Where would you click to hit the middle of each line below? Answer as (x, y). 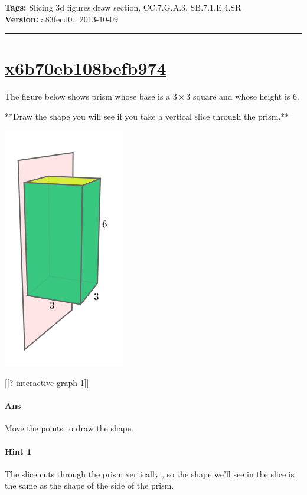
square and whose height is (241, 96)
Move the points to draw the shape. (69, 428)
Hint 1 (18, 451)
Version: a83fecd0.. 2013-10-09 (62, 19)
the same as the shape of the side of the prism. (89, 485)
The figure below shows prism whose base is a (88, 96)
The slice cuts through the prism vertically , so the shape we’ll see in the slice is (150, 473)
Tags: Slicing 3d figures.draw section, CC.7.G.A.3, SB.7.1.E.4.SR (123, 7)
